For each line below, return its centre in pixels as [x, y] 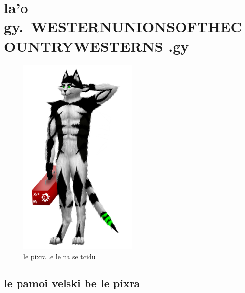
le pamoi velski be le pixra [72, 283]
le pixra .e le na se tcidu [60, 257]
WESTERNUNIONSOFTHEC [136, 27]
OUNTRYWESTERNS [84, 46]
